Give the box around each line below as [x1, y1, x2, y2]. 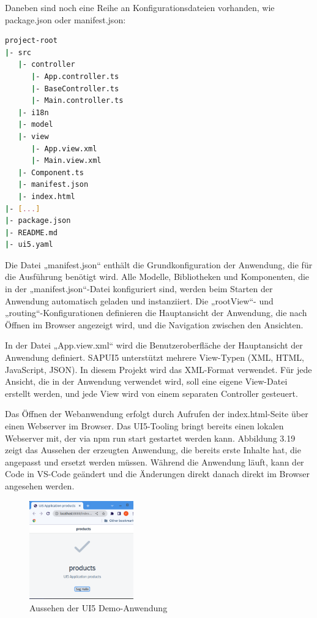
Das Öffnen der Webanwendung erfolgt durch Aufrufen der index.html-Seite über [5, 407, 308, 420]
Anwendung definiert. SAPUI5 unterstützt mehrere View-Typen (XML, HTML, [5, 351, 304, 364]
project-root [5, 36, 58, 45]
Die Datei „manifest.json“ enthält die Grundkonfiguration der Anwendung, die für [5, 258, 313, 271]
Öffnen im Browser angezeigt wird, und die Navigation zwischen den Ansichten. [5, 318, 304, 331]
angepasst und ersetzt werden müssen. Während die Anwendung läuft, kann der [5, 455, 304, 468]
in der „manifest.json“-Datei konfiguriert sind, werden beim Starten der [5, 282, 273, 295]
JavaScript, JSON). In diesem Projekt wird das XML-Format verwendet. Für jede [5, 363, 312, 375]
